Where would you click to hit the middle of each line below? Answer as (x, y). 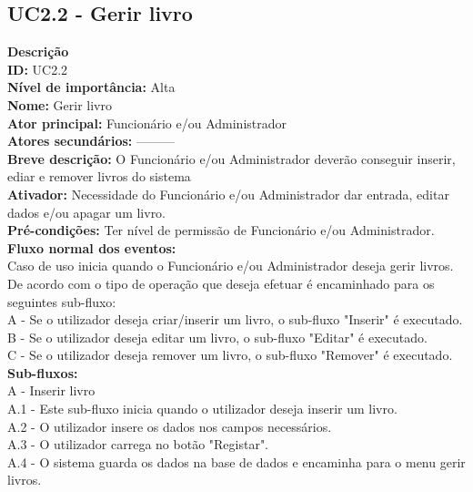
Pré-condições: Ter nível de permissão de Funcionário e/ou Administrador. (221, 230)
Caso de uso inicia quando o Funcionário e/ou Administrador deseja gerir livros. (231, 266)
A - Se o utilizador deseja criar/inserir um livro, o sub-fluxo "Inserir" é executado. (235, 319)
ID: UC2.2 (38, 69)
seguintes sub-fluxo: (62, 301)
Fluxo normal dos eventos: (92, 247)
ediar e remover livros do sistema (99, 176)
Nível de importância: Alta (91, 87)
